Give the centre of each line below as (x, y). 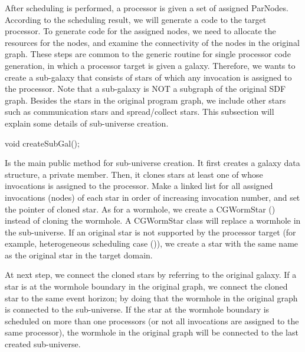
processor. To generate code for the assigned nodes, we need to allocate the (140, 31)
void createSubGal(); (42, 143)
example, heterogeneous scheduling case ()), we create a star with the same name (152, 243)
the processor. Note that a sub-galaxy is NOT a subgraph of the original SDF (145, 89)
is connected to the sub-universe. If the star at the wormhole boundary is (137, 309)
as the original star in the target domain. (79, 255)
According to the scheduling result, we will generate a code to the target (136, 19)
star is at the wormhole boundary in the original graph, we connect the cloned (146, 286)
